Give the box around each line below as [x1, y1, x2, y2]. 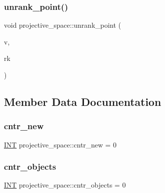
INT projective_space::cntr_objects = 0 [4, 180, 126, 190]
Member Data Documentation [4, 94, 162, 109]
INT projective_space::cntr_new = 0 [4, 139, 117, 149]
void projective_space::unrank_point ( [4, 20, 122, 30]
